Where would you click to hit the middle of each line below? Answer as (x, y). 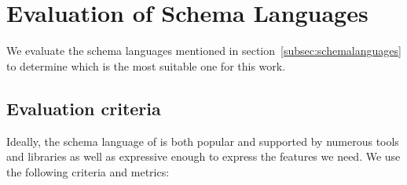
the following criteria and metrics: (88, 171)
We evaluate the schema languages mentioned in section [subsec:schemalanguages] (204, 51)
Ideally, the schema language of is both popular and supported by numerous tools (203, 141)
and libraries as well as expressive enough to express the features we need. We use (203, 156)
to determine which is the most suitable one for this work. (146, 65)
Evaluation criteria (84, 108)
